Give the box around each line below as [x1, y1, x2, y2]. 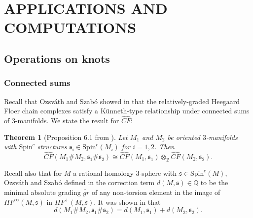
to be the [200, 177, 228, 188]
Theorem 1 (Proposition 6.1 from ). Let [4, 132, 128, 142]
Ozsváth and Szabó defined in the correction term [4, 177, 155, 188]
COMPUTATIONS [4, 17, 137, 37]
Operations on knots [4, 51, 110, 66]
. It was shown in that [94, 196, 161, 207]
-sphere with [139, 167, 177, 178]
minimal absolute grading [4, 187, 81, 197]
